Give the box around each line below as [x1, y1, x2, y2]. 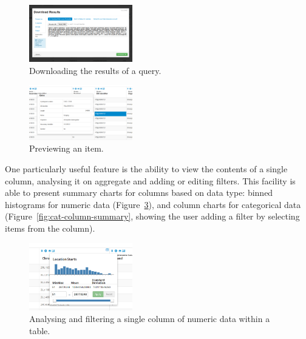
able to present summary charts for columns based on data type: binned [5, 186, 273, 199]
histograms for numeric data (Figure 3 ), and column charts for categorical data [5, 198, 301, 210]
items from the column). [5, 221, 95, 234]
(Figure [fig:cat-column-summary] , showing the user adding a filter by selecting [5, 210, 300, 223]
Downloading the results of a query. [29, 64, 161, 76]
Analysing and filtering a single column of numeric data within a [29, 312, 270, 325]
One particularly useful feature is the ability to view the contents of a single [5, 162, 288, 175]
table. [29, 324, 50, 337]
